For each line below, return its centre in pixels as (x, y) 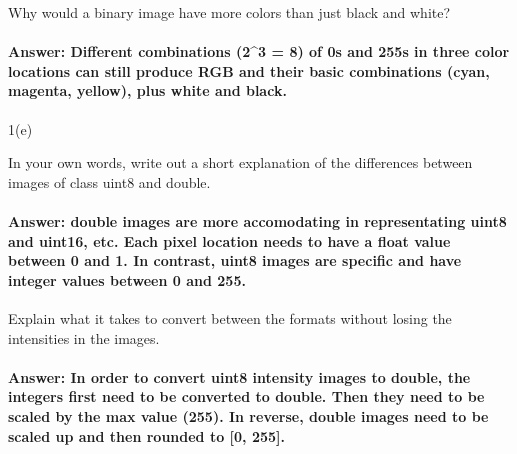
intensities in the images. (84, 337)
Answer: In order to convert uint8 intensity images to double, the (239, 376)
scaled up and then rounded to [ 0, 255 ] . (147, 435)
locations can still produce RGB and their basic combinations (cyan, (249, 70)
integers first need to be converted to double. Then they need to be (246, 396)
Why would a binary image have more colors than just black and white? (229, 12)
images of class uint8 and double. (109, 181)
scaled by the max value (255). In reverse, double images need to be (248, 415)
